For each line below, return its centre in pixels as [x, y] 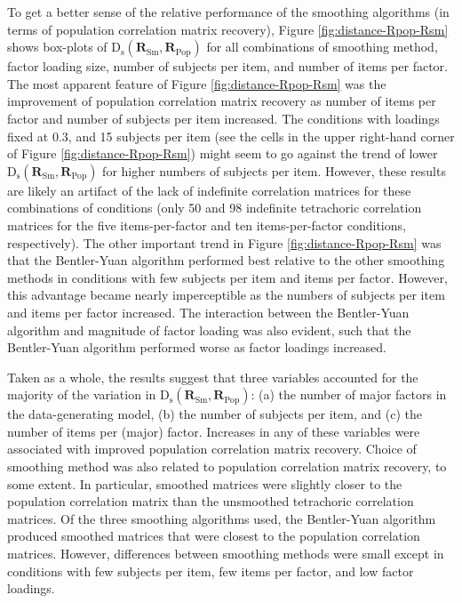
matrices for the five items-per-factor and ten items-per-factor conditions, [207, 225]
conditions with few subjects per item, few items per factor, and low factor [211, 571]
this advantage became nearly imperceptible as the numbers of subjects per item [226, 295]
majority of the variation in [82, 394]
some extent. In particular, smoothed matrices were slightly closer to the [205, 483]
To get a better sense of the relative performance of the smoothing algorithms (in [228, 12]
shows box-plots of [57, 47]
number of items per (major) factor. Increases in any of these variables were [214, 431]
